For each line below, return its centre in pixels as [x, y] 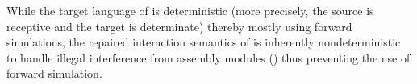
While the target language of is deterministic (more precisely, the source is [190, 10]
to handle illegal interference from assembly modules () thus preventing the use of [208, 57]
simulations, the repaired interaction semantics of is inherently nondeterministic [204, 42]
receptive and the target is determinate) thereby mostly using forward [179, 26]
